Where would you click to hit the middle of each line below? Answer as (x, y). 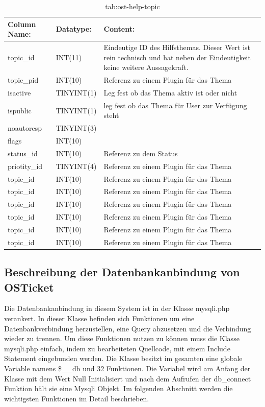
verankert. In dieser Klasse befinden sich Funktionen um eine (99, 318)
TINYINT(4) (76, 166)
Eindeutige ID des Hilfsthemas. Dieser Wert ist (177, 47)
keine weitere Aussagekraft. (146, 67)
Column (22, 24)
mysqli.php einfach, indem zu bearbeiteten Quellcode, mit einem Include (117, 348)
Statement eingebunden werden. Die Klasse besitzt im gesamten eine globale (123, 358)
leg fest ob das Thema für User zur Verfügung (175, 105)
